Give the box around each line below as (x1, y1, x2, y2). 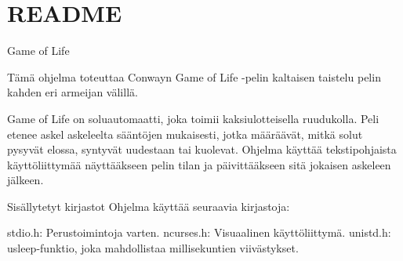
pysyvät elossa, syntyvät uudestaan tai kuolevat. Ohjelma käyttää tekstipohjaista (7, 141, 397, 158)
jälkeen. (7, 172, 44, 188)
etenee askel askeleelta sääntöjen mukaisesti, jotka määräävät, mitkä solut (7, 125, 363, 142)
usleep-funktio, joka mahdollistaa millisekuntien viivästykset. (7, 240, 299, 256)
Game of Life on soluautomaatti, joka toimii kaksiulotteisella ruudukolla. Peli (7, 110, 379, 126)
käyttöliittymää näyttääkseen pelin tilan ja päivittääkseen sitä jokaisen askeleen (7, 156, 391, 172)
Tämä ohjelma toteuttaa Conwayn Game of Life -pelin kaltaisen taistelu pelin (7, 68, 381, 85)
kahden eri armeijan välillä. (7, 84, 138, 100)
